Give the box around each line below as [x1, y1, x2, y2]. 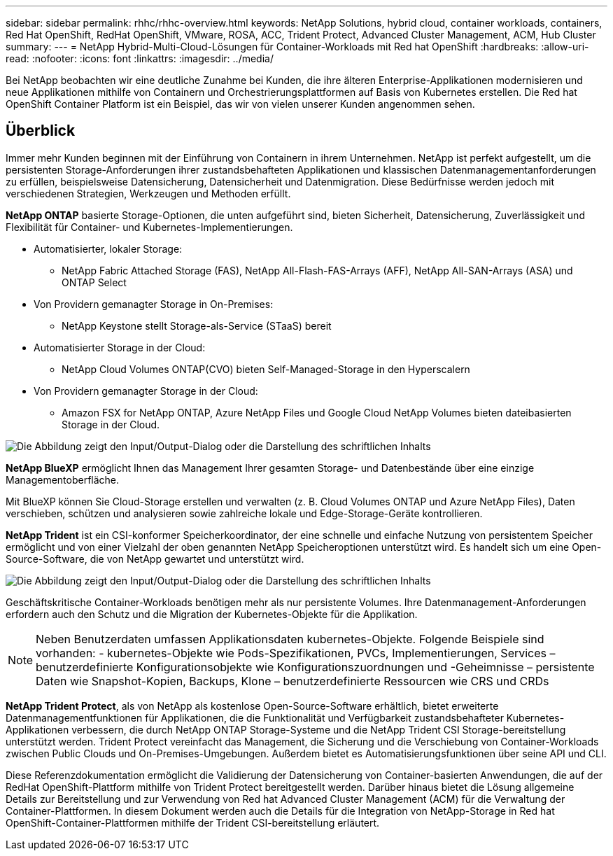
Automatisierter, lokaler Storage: [34, 242, 183, 255]
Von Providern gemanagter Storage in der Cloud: [34, 384, 258, 397]
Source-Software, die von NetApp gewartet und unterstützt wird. [6, 552, 304, 565]
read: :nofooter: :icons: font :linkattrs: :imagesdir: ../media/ [6, 52, 274, 64]
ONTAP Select [62, 276, 127, 288]
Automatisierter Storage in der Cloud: [34, 341, 206, 353]
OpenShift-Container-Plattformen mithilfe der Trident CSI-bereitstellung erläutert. [6, 816, 380, 829]
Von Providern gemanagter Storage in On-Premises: [34, 297, 274, 310]
